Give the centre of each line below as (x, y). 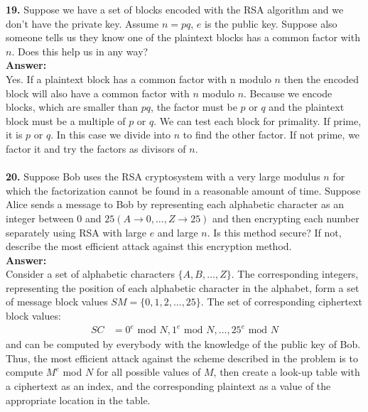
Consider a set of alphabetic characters (90, 274)
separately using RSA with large (76, 232)
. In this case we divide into (111, 135)
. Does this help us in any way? (80, 51)
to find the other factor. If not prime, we (271, 135)
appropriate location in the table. (78, 400)
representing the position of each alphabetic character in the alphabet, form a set (183, 287)
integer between (40, 218)
